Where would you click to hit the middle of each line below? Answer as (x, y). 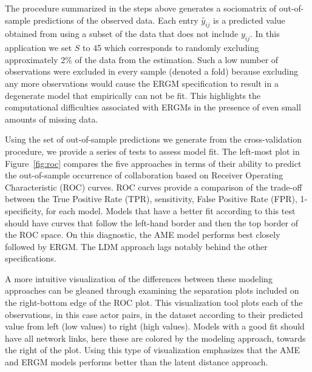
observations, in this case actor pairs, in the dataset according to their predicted (154, 314)
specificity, (24, 210)
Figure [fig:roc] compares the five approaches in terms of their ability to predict (153, 163)
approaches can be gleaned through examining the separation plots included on (152, 290)
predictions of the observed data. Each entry (116, 20)
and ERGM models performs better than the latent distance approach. (137, 362)
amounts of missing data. (52, 119)
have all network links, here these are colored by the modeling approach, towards (155, 338)
